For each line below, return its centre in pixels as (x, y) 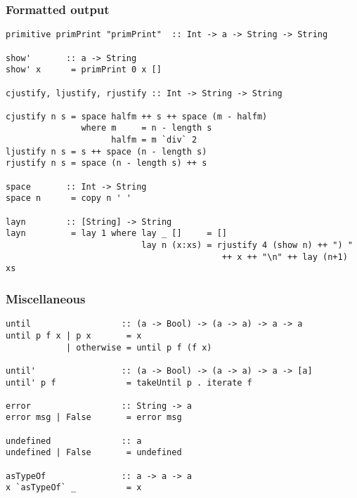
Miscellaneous (46, 298)
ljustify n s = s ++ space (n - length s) (106, 151)
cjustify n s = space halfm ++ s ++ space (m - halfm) (137, 116)
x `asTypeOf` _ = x (74, 488)
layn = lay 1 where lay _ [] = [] (116, 234)
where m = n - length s (147, 128)
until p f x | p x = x (74, 335)
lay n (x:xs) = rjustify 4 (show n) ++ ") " (247, 245)
